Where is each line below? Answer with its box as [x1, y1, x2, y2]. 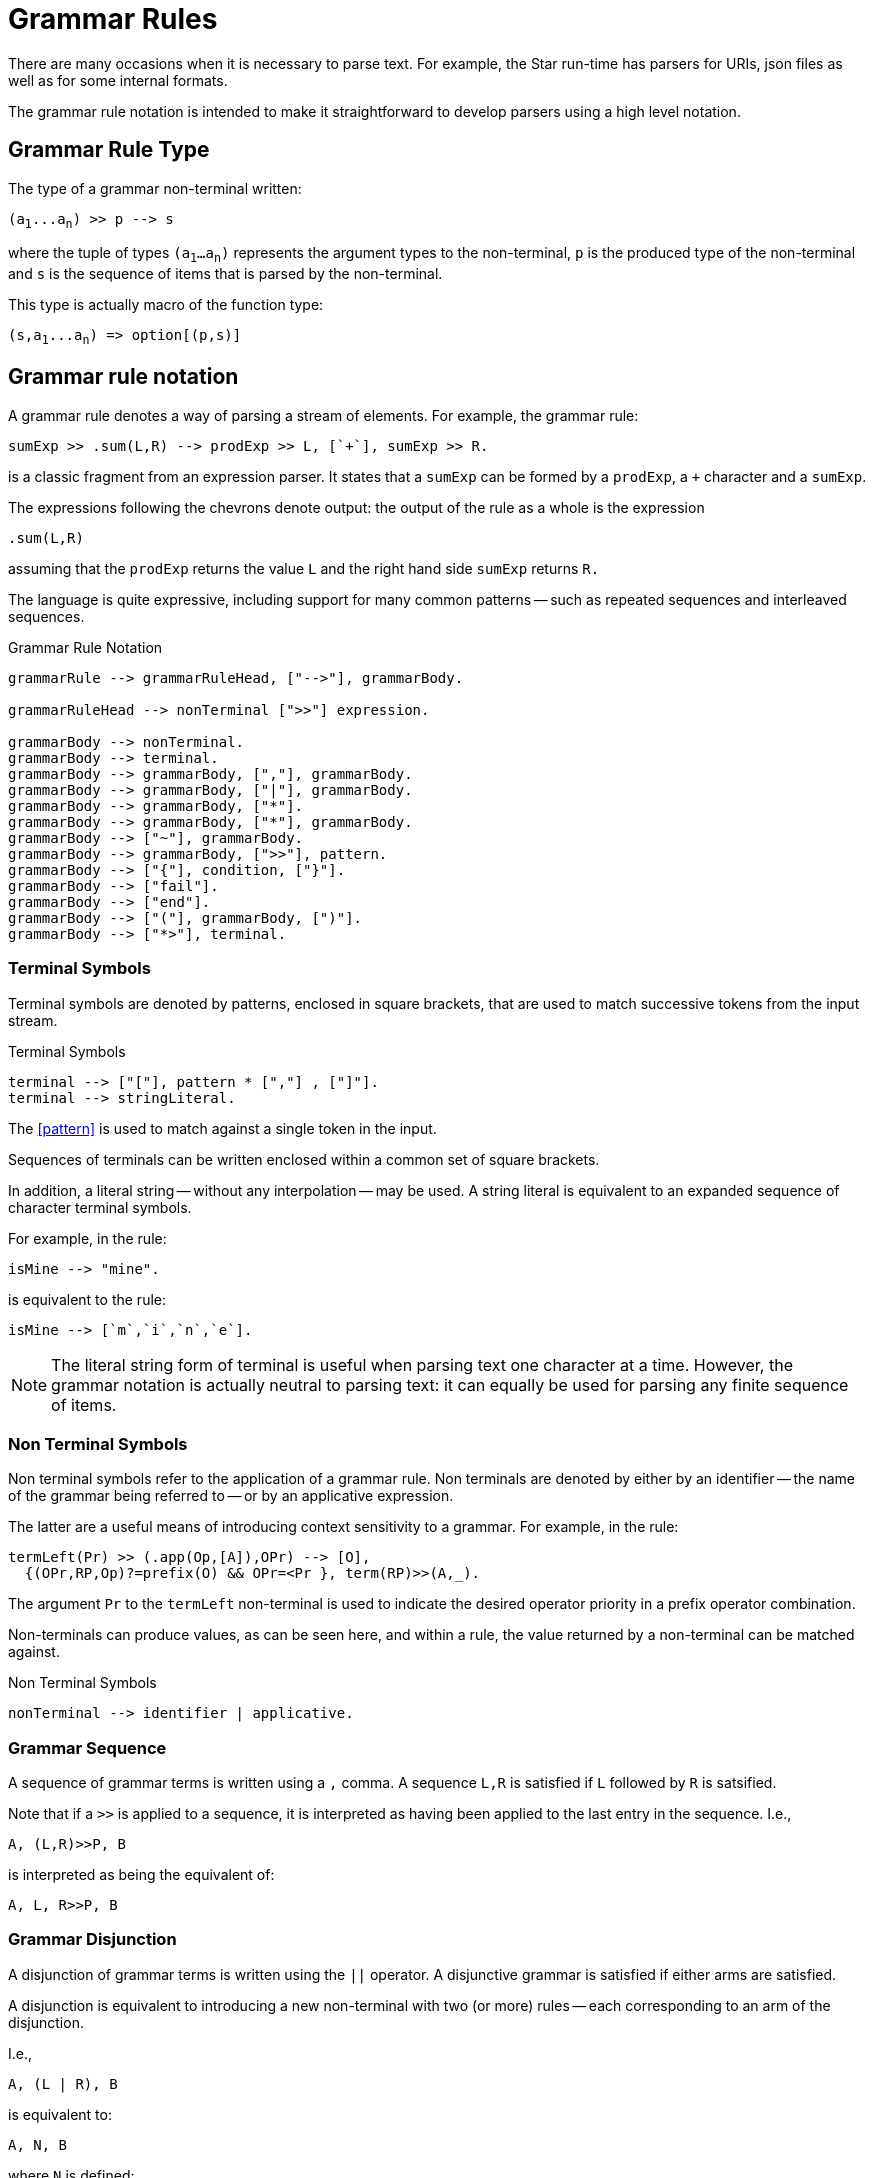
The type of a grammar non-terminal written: [8, 179, 302, 197]
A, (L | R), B [8, 2075, 118, 2092]
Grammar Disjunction [8, 1929, 177, 1950]
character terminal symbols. [8, 1198, 192, 1216]
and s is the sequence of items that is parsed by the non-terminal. [8, 265, 443, 283]
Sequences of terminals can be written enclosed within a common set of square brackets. [8, 1150, 600, 1168]
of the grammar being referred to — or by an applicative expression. [8, 1487, 454, 1505]
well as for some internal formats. [8, 71, 228, 89]
